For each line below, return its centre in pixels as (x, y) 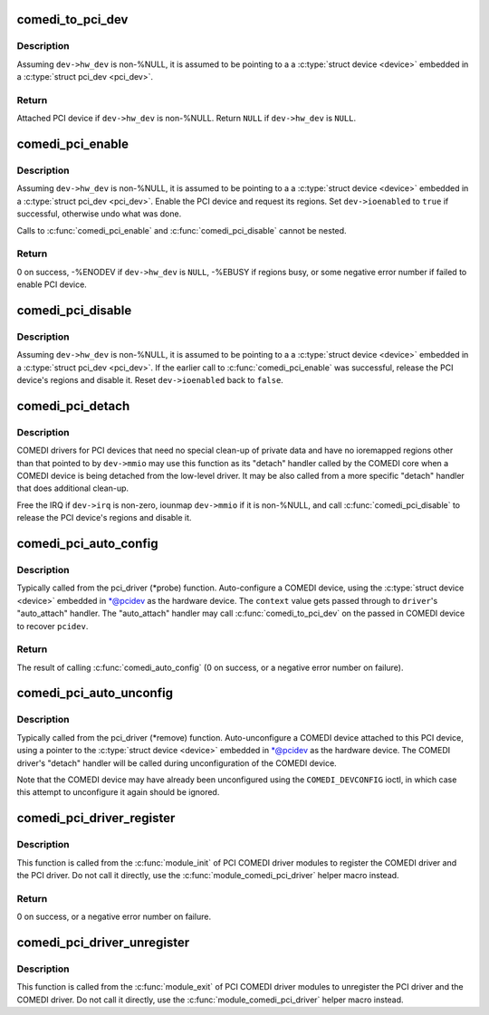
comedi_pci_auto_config (87, 544)
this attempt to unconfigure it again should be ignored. (118, 792)
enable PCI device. (52, 284)
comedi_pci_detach (73, 406)
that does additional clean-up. (73, 488)
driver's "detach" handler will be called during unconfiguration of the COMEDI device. (177, 763)
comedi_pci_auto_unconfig (95, 693)
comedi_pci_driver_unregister (103, 942)
